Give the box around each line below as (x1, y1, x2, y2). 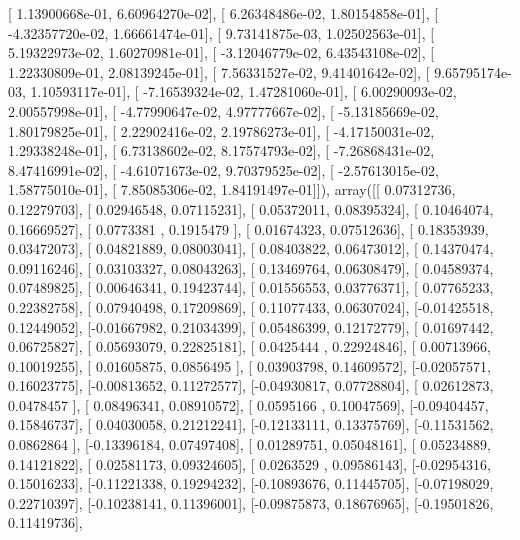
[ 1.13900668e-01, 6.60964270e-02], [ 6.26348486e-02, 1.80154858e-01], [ (8, 3, 439, 23)
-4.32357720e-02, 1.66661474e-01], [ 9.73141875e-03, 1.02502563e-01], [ (8, 22, 435, 43)
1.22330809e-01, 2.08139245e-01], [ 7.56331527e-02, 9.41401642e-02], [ (8, 61, 430, 82)
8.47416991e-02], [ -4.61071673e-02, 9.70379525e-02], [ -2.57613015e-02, (8, 159, 439, 180)
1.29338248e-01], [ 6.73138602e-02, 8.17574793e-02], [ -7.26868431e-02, (8, 140, 435, 161)
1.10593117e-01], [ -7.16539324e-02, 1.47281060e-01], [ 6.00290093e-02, (30, 81, 457, 102)
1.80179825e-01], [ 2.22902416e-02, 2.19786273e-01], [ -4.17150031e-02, (8, 120, 435, 141)
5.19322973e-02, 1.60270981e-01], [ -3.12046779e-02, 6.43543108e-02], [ (8, 42, 435, 63)
